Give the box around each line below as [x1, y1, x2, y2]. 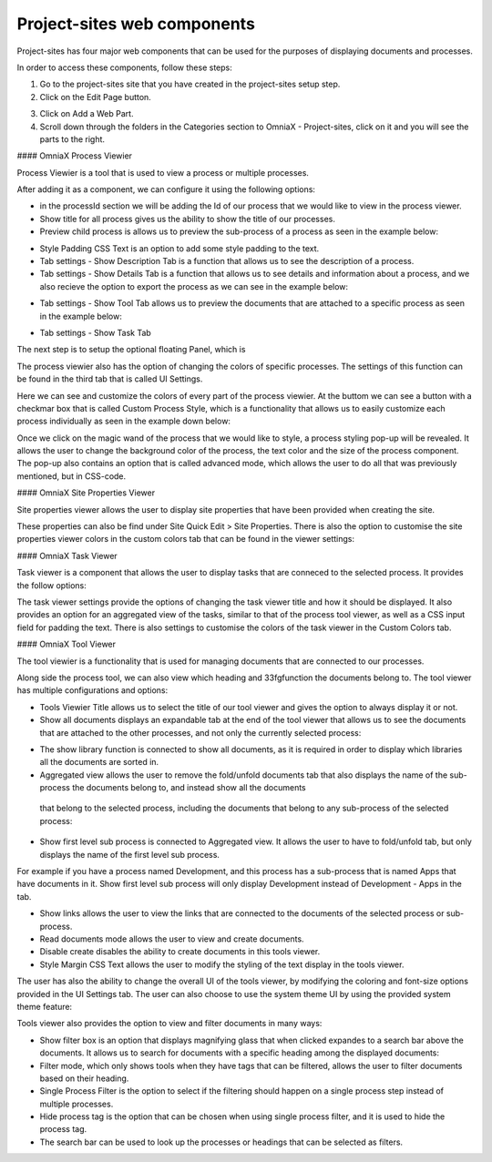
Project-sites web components [16, 14, 255, 34]
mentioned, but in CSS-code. [16, 470, 127, 482]
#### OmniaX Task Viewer [16, 550, 118, 561]
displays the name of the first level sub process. [39, 849, 220, 860]
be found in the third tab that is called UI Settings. [16, 373, 203, 384]
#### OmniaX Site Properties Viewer [16, 487, 155, 498]
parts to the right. [39, 133, 105, 145]
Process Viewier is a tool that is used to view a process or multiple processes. [16, 167, 310, 178]
